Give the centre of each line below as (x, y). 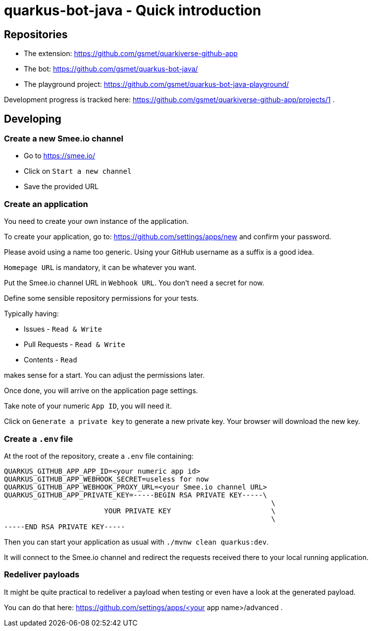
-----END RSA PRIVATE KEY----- (65, 526)
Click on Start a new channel (78, 171)
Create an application (46, 204)
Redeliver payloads (42, 575)
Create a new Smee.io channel (64, 139)
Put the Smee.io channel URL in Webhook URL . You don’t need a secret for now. (134, 283)
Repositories (36, 34)
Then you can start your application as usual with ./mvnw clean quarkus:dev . (136, 542)
